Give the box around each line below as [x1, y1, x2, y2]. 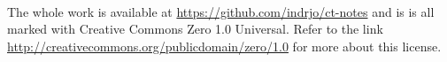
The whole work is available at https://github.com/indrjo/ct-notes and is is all [7, 2, 435, 20]
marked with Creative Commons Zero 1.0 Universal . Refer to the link [7, 19, 383, 38]
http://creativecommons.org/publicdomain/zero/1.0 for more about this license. [7, 36, 442, 55]
